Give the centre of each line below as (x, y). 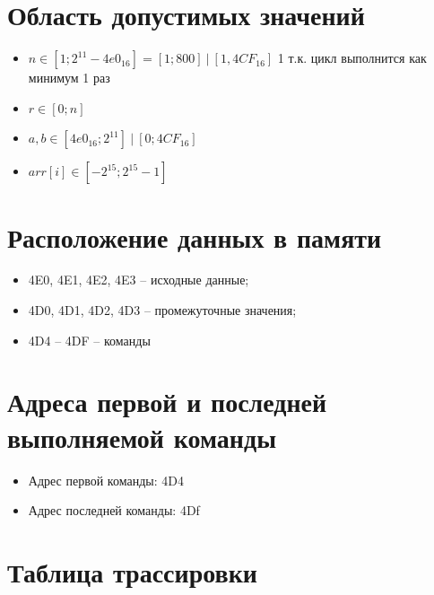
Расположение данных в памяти (195, 236)
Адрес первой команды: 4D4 (106, 480)
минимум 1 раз (69, 78)
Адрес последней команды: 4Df (114, 510)
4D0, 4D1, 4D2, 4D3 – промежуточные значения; (162, 310)
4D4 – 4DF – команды (89, 340)
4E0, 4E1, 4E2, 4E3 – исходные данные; (139, 280)
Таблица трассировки (132, 571)
